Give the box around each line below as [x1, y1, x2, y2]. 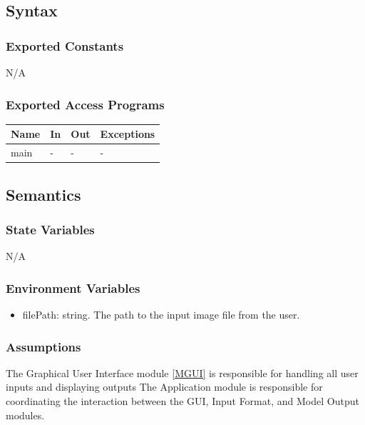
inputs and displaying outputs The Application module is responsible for [6, 379, 323, 394]
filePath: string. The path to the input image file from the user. [22, 307, 300, 322]
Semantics [6, 183, 81, 205]
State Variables [6, 220, 95, 238]
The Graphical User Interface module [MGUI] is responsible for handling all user [6, 365, 359, 380]
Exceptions [100, 126, 155, 141]
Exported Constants [6, 36, 124, 54]
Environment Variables [6, 279, 140, 296]
